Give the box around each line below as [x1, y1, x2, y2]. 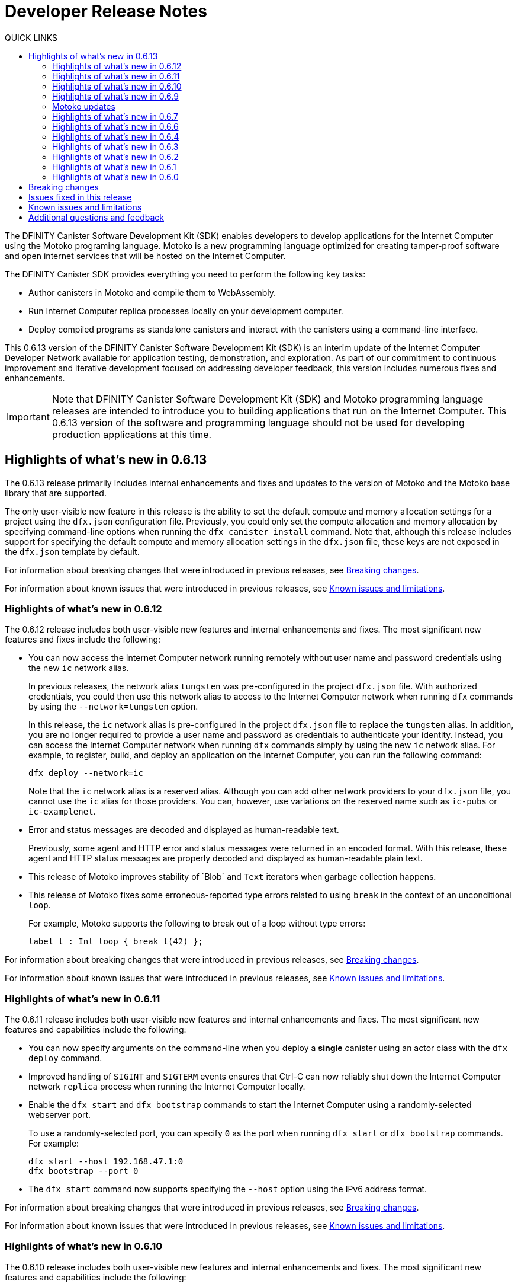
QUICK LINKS [5, 32, 57, 43]
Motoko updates [52, 101, 115, 111]
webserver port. [28, 1110, 91, 1120]
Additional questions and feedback [28, 212, 164, 222]
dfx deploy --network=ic [28, 768, 143, 778]
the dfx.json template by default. [5, 546, 140, 557]
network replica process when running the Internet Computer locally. [28, 1081, 305, 1092]
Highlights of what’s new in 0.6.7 [52, 111, 178, 122]
